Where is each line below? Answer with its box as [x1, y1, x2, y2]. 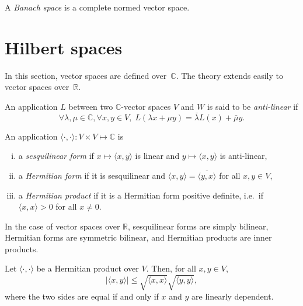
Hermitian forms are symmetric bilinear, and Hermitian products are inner [5, 231, 272, 244]
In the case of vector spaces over [5, 220, 120, 232]
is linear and [135, 149, 180, 162]
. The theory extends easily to [176, 69, 283, 81]
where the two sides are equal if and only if [5, 290, 159, 302]
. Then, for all [146, 262, 196, 274]
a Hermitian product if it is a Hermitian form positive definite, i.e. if [18, 189, 263, 201]
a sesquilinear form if [18, 149, 94, 162]
